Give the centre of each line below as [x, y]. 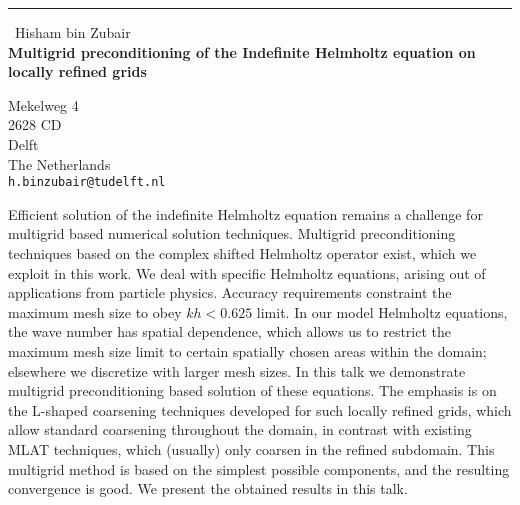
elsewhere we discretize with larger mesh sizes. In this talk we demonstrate [237, 370]
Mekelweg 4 [43, 104]
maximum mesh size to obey [95, 311]
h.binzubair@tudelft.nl [87, 182]
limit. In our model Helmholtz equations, [382, 311]
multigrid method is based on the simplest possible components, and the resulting [259, 468]
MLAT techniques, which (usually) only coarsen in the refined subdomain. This [251, 448]
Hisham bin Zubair [73, 32]
